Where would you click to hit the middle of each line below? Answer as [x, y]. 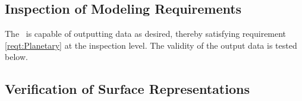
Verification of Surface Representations [127, 89]
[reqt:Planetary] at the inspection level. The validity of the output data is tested [151, 45]
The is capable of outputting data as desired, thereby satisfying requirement [146, 34]
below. [16, 57]
